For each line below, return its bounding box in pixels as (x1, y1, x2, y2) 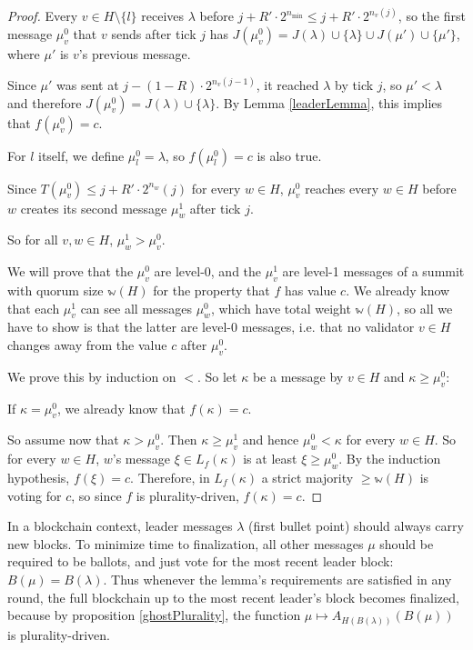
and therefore (7, 93, 82, 112)
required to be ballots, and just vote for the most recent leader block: (7, 552, 394, 571)
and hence (242, 430, 299, 449)
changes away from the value (7, 335, 167, 355)
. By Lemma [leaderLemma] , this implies (216, 93, 443, 112)
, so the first (398, 6, 466, 25)
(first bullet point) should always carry (248, 516, 464, 535)
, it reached (256, 75, 319, 95)
